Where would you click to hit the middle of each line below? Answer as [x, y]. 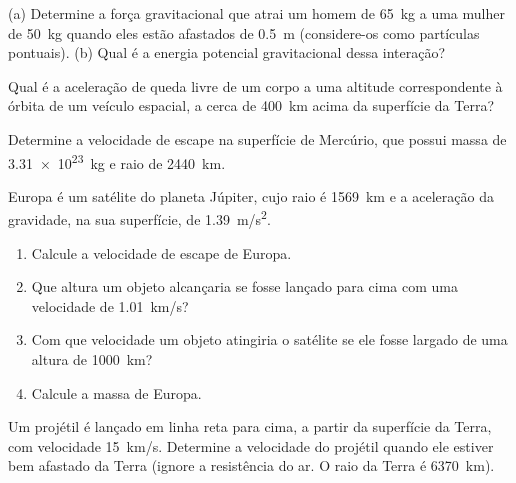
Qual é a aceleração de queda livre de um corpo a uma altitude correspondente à [255, 85]
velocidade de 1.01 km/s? [110, 305]
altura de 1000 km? [92, 359]
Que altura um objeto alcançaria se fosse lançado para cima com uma [244, 286]
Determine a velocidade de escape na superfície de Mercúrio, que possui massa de [257, 138]
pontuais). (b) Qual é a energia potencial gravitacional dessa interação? [227, 52]
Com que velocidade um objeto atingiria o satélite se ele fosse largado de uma [269, 339]
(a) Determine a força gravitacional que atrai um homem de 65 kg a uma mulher [256, 13]
